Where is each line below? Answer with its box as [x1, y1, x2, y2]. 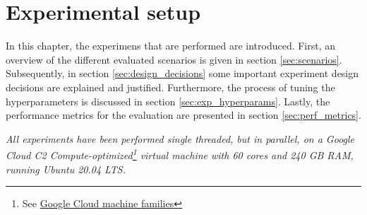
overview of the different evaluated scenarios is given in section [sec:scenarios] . [6, 52, 342, 66]
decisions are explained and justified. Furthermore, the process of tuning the [6, 79, 335, 94]
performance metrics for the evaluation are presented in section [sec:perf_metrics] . [6, 107, 361, 122]
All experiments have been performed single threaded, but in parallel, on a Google [6, 131, 355, 146]
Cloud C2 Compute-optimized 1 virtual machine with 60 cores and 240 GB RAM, [6, 146, 354, 162]
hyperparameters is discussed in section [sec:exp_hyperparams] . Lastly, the [6, 93, 330, 108]
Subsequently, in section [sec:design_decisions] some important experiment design [6, 66, 359, 81]
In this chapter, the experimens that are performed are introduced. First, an [6, 38, 336, 53]
